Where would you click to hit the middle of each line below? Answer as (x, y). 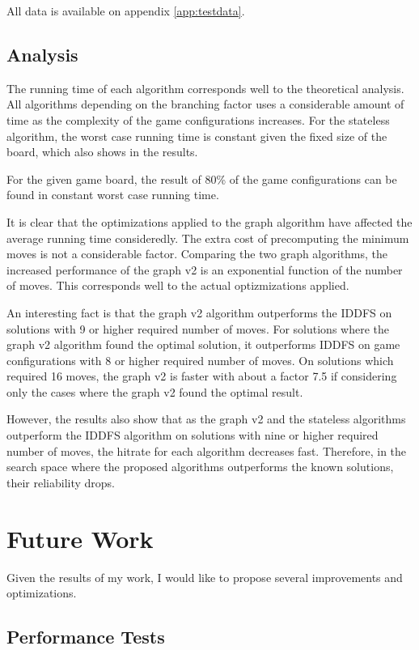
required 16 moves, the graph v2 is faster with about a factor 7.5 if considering (202, 376)
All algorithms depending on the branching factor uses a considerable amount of (205, 104)
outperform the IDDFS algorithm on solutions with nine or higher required (193, 435)
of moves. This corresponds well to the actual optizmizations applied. (178, 285)
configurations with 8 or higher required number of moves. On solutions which (200, 360)
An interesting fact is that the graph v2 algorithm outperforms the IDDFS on (199, 312)
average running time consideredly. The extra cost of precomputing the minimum (208, 238)
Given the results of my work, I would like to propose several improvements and (205, 577)
